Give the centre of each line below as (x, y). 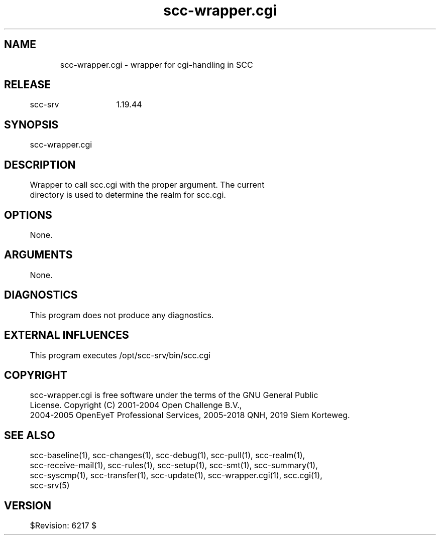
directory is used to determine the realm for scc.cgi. (128, 195)
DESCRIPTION (40, 165)
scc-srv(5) (50, 486)
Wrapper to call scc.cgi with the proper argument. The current (147, 185)
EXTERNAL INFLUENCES (67, 335)
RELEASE (28, 85)
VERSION (28, 505)
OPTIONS (28, 215)
